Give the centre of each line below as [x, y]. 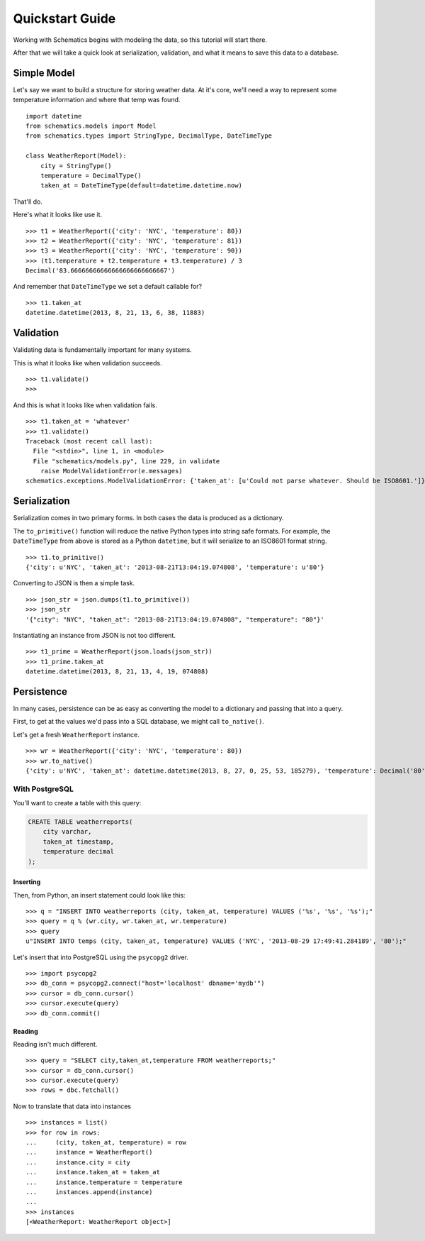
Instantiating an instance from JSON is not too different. [95, 635]
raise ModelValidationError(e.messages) [112, 471]
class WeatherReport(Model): [76, 156]
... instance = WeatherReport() [89, 1152]
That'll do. [28, 202]
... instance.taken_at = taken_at [93, 1172]
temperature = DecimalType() [91, 175]
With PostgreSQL [44, 789]
